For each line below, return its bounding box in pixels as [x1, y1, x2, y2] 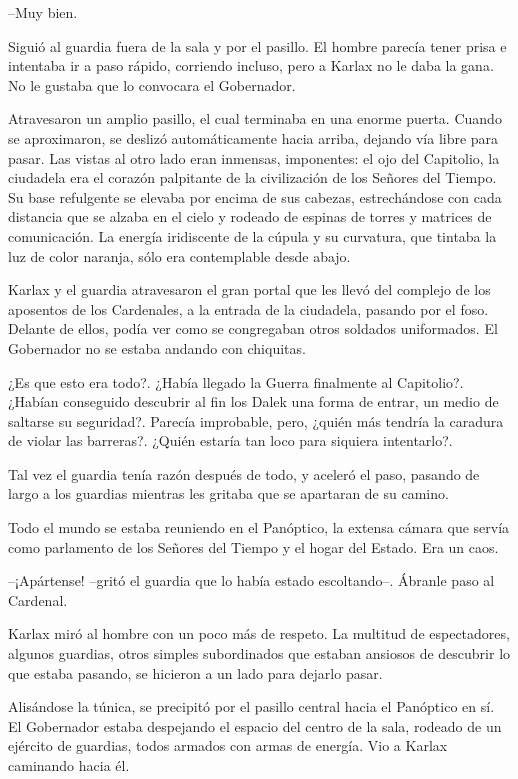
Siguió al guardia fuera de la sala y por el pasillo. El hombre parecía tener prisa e [8, 35, 507, 56]
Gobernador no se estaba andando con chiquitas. [8, 337, 306, 358]
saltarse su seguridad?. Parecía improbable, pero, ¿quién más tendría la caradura [8, 410, 504, 431]
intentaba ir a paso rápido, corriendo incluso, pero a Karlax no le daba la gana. [8, 55, 494, 76]
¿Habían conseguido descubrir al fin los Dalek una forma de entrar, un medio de [8, 391, 499, 412]
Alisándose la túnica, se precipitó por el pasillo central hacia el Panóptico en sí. [8, 696, 495, 717]
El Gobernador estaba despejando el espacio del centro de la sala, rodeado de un [8, 715, 502, 736]
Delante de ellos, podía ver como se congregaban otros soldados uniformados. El [8, 318, 498, 339]
